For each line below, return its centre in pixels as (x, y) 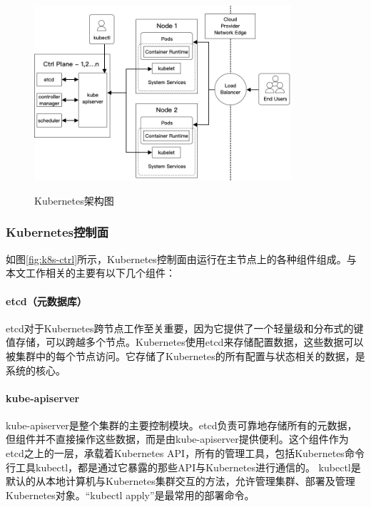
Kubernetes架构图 (74, 200)
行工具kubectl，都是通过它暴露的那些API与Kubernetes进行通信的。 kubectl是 (183, 467)
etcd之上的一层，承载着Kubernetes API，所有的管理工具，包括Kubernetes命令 (185, 453)
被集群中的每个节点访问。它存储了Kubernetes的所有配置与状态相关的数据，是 (185, 355)
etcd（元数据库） (46, 301)
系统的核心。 (36, 370)
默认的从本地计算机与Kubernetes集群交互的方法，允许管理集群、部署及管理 (181, 481)
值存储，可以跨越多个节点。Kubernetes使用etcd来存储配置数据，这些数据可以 (185, 342)
